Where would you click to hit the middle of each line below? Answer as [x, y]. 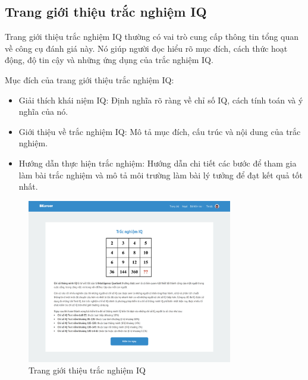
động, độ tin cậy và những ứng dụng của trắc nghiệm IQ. [109, 60]
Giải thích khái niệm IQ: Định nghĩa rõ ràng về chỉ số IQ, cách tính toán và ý [161, 100]
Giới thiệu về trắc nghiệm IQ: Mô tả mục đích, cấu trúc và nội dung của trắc [160, 131]
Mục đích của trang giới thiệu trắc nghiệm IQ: [89, 79]
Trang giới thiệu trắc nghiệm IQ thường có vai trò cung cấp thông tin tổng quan [152, 37]
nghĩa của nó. [43, 112]
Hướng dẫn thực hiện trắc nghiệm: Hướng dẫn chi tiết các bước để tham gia [158, 163]
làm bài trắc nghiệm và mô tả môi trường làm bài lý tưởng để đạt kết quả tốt [161, 175]
